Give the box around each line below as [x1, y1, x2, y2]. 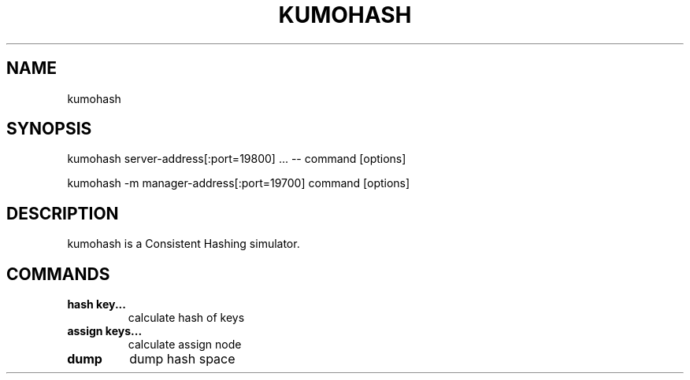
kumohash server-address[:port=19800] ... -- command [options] [67, 152, 406, 166]
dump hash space [129, 351, 236, 367]
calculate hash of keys [128, 311, 245, 325]
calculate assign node [128, 338, 242, 352]
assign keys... [67, 324, 143, 338]
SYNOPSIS [6, 119, 92, 139]
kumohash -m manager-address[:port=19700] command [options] [67, 176, 410, 190]
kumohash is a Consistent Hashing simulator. [67, 237, 300, 251]
